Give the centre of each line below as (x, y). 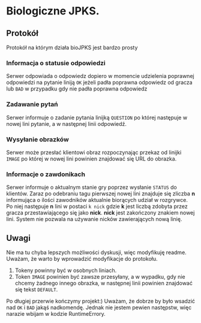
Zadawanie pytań (32, 104)
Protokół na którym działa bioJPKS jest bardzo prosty (72, 47)
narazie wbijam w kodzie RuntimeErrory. (56, 314)
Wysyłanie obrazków (37, 139)
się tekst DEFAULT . (36, 289)
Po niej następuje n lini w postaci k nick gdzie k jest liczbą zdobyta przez (97, 206)
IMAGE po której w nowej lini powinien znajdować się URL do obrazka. (91, 159)
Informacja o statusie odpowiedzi (56, 63)
